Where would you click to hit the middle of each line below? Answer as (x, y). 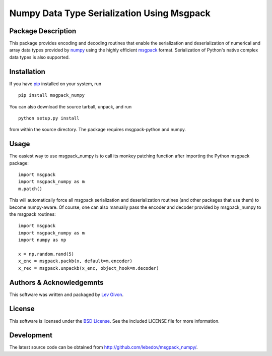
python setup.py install (49, 118)
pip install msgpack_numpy (52, 95)
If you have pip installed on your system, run (55, 84)
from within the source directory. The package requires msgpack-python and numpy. (98, 130)
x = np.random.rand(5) (46, 254)
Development (31, 335)
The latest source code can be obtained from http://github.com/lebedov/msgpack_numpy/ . (104, 347)
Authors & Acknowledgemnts (56, 282)
